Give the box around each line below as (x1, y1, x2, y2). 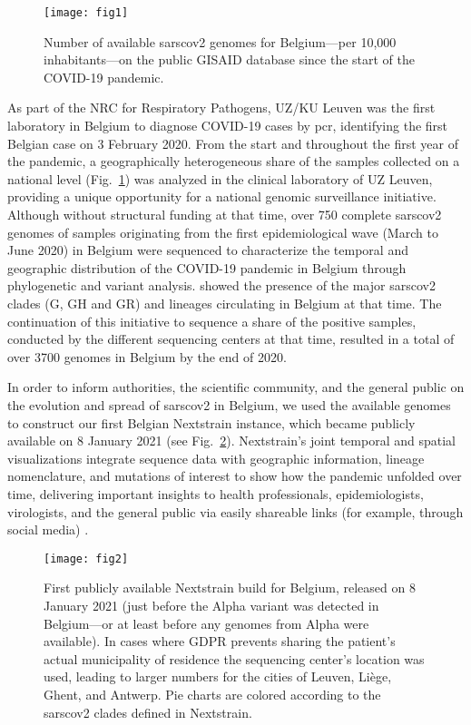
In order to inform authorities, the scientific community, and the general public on (7, 377, 465, 397)
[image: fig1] (44, 6, 129, 19)
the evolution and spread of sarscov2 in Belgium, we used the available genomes (7, 395, 451, 414)
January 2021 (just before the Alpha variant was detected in (44, 595, 379, 614)
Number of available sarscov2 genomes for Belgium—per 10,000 (44, 32, 397, 51)
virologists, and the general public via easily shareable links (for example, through (7, 502, 464, 521)
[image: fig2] (44, 552, 129, 565)
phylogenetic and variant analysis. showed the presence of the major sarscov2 (7, 276, 436, 295)
